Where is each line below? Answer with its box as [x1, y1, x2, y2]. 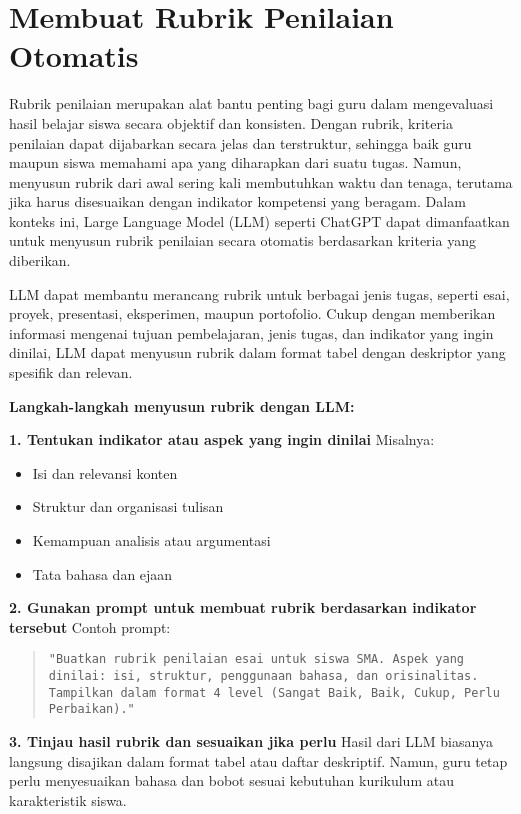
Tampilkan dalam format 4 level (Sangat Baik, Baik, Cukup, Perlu [48, 685, 500, 700]
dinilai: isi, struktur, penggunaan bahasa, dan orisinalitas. [48, 669, 479, 684]
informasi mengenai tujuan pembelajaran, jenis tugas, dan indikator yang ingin [9, 322, 494, 343]
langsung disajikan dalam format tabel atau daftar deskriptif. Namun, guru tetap [9, 750, 508, 771]
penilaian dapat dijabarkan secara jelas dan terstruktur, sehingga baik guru [9, 132, 472, 153]
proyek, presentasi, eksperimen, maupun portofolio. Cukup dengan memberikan [9, 303, 496, 324]
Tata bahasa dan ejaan [32, 563, 173, 584]
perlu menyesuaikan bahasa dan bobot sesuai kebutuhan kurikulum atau [9, 770, 454, 791]
